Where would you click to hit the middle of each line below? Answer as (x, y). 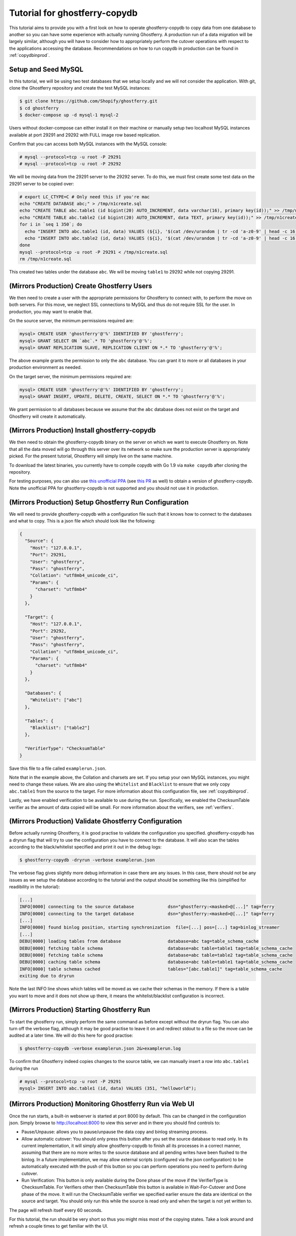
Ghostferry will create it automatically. (48, 416)
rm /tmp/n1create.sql (46, 259)
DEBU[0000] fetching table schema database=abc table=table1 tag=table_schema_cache (156, 948)
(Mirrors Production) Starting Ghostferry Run (80, 1010)
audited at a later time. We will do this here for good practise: (71, 1035)
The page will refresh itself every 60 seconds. (56, 1210)
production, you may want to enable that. (51, 311)
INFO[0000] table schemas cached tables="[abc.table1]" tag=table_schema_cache (151, 969)
